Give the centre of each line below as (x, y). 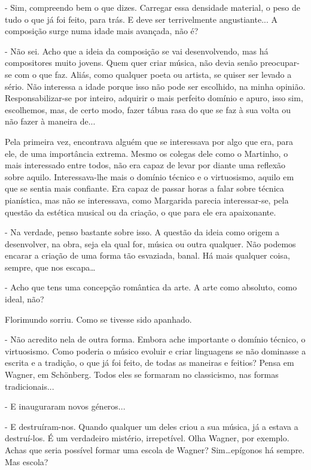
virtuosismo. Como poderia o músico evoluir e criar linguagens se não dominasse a (155, 351)
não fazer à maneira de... (50, 121)
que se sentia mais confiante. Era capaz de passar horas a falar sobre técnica (144, 188)
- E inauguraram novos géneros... (65, 406)
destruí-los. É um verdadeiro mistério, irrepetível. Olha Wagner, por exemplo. (147, 438)
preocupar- (280, 63)
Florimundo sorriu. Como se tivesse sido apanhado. (98, 319)
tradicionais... (30, 386)
